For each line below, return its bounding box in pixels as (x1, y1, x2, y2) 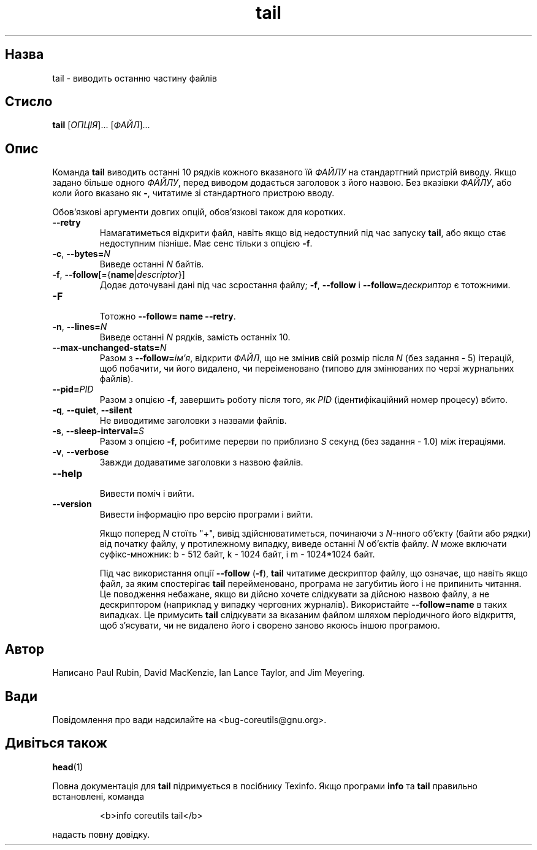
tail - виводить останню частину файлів (52, 72, 217, 83)
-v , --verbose (52, 446, 109, 458)
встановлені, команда (52, 791, 145, 802)
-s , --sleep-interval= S (52, 426, 144, 437)
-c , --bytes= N (52, 248, 110, 259)
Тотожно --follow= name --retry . (99, 311, 236, 322)
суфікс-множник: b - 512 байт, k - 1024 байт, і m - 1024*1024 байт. (99, 549, 375, 560)
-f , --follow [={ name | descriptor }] (52, 269, 185, 280)
